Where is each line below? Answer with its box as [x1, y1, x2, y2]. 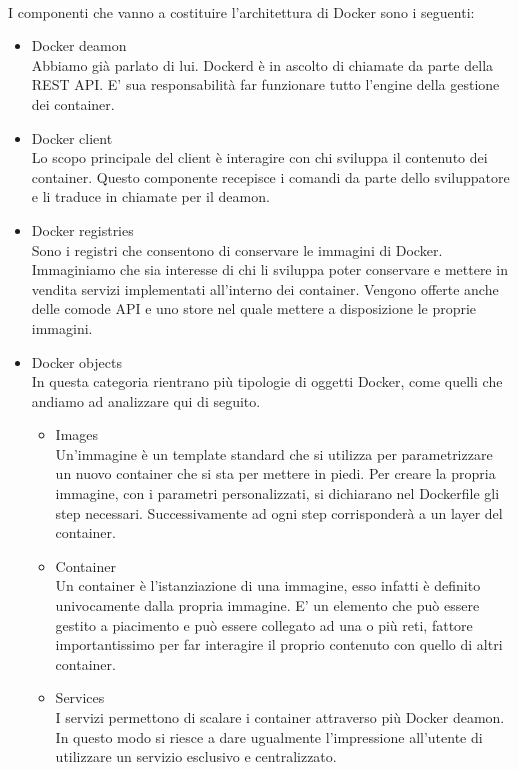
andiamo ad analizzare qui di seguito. [31, 390, 261, 411]
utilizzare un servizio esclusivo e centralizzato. [55, 746, 337, 767]
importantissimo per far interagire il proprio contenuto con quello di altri [55, 634, 503, 655]
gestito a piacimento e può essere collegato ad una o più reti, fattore [55, 614, 473, 635]
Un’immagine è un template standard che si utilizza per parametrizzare [55, 443, 493, 464]
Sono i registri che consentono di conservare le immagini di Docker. [31, 239, 443, 260]
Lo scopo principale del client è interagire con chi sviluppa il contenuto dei [31, 147, 488, 168]
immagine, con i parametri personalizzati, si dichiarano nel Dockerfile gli [55, 483, 500, 504]
